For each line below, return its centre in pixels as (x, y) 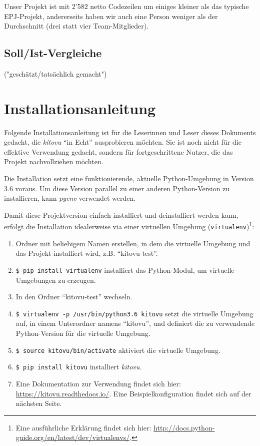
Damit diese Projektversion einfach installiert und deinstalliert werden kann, (121, 214)
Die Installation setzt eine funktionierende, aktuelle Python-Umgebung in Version (129, 178)
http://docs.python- (184, 427)
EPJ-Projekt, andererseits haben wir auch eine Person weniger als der (111, 16)
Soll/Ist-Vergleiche (53, 53)
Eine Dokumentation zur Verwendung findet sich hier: (98, 383)
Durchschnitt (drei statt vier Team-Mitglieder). (76, 26)
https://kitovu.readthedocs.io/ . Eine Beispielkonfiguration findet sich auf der (133, 393)
